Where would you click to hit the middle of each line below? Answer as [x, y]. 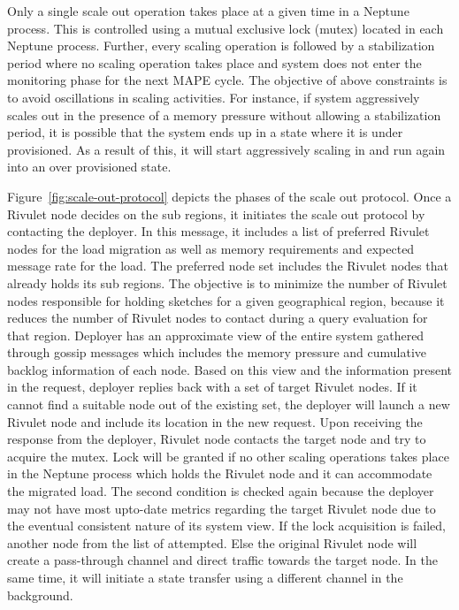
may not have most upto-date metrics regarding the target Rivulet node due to [222, 508]
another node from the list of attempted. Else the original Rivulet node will [212, 542]
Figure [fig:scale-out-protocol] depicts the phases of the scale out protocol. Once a [229, 196]
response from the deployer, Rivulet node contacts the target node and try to [217, 439]
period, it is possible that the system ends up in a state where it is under [205, 132]
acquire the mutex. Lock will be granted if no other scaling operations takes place [228, 456]
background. [40, 595]
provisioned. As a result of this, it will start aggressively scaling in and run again [226, 149]
